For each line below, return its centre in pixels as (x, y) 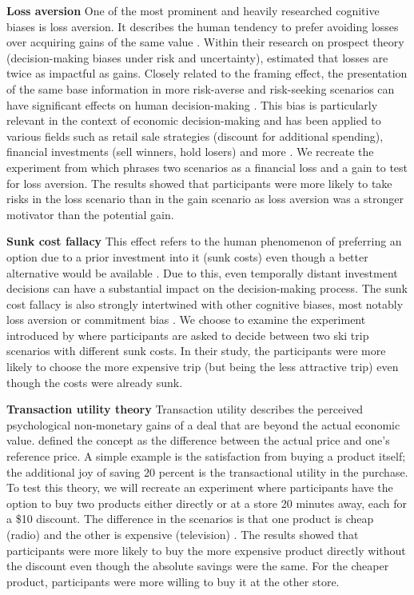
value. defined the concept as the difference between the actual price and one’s (198, 440)
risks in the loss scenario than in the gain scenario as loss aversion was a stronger (205, 199)
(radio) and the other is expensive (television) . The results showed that (183, 534)
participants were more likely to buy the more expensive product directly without (206, 550)
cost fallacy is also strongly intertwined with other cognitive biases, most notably (205, 303)
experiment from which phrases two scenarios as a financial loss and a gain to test (207, 167)
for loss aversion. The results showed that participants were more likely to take (199, 183)
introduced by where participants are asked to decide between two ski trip (188, 335)
